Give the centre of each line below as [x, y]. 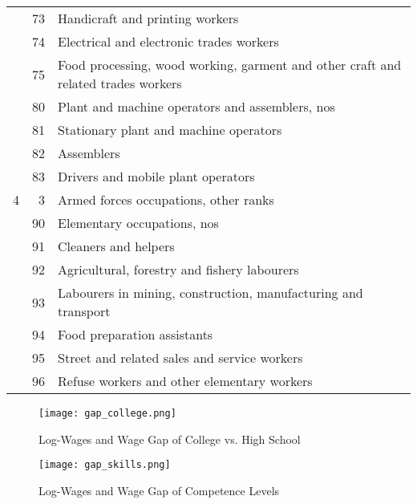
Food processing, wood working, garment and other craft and [230, 65]
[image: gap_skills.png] [105, 465]
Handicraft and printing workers [148, 18]
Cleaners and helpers [116, 246]
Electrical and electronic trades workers [168, 41]
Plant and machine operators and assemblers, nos [196, 106]
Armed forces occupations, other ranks [166, 199]
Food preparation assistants [136, 334]
